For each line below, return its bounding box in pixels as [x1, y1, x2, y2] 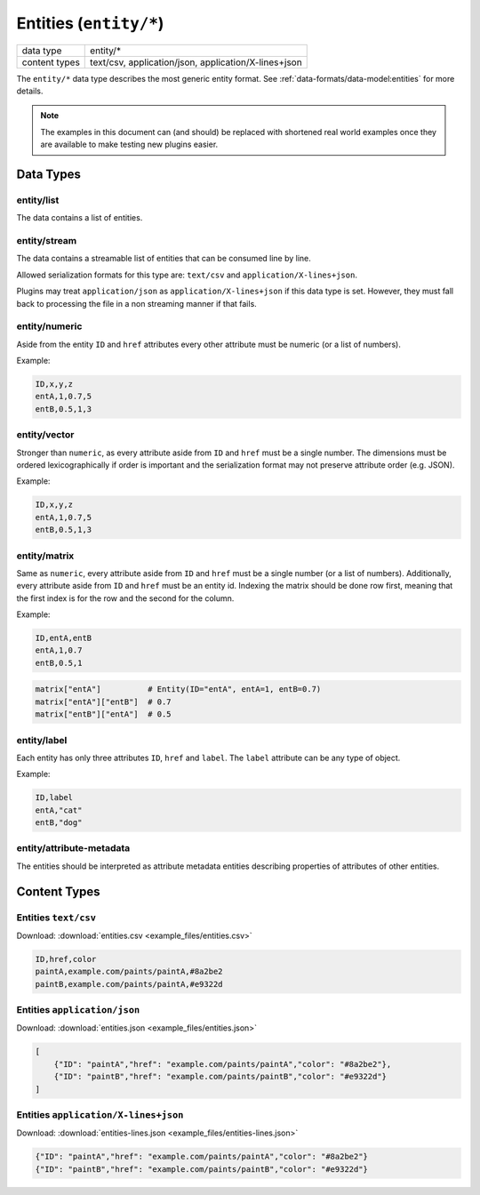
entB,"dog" [35, 818, 83, 828]
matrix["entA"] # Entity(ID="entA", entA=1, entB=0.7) [35, 685, 322, 694]
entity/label [16, 734, 68, 746]
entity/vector [16, 429, 75, 441]
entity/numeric [16, 320, 83, 333]
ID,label [35, 792, 74, 803]
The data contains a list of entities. [16, 213, 143, 223]
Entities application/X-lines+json [16, 1108, 184, 1120]
